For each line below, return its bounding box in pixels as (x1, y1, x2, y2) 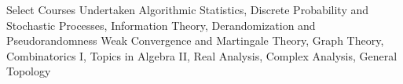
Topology (6, 63, 51, 79)
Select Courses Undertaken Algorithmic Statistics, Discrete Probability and (6, 2, 369, 17)
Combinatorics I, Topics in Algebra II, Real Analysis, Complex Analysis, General (6, 47, 398, 64)
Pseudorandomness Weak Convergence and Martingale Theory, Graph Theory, (6, 32, 384, 49)
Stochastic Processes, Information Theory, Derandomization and (6, 16, 316, 33)
